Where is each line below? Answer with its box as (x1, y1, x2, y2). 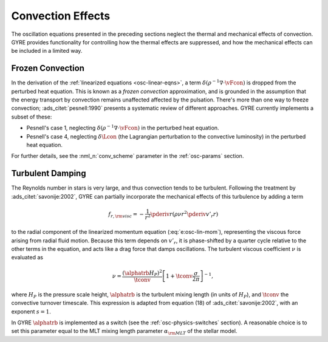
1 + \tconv (166, 272, 193, 279)
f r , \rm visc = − (108, 210, 145, 219)
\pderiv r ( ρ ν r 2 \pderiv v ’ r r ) (150, 210, 219, 219)
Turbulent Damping (11, 168, 86, 179)
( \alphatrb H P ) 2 (122, 268, 162, 278)
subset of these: (11, 113, 52, 120)
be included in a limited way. (11, 47, 83, 55)
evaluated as (11, 254, 44, 261)
